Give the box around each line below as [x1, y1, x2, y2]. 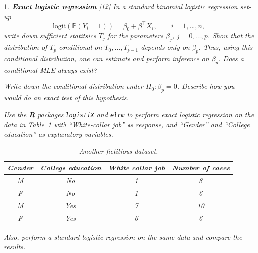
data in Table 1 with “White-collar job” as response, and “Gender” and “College [4, 119, 250, 129]
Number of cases [172, 163, 230, 173]
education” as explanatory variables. [4, 129, 113, 139]
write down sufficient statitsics [4, 30, 96, 41]
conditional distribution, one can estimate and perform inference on [4, 53, 209, 64]
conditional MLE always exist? [4, 64, 97, 75]
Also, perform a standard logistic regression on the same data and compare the [4, 231, 242, 242]
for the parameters [107, 30, 163, 41]
